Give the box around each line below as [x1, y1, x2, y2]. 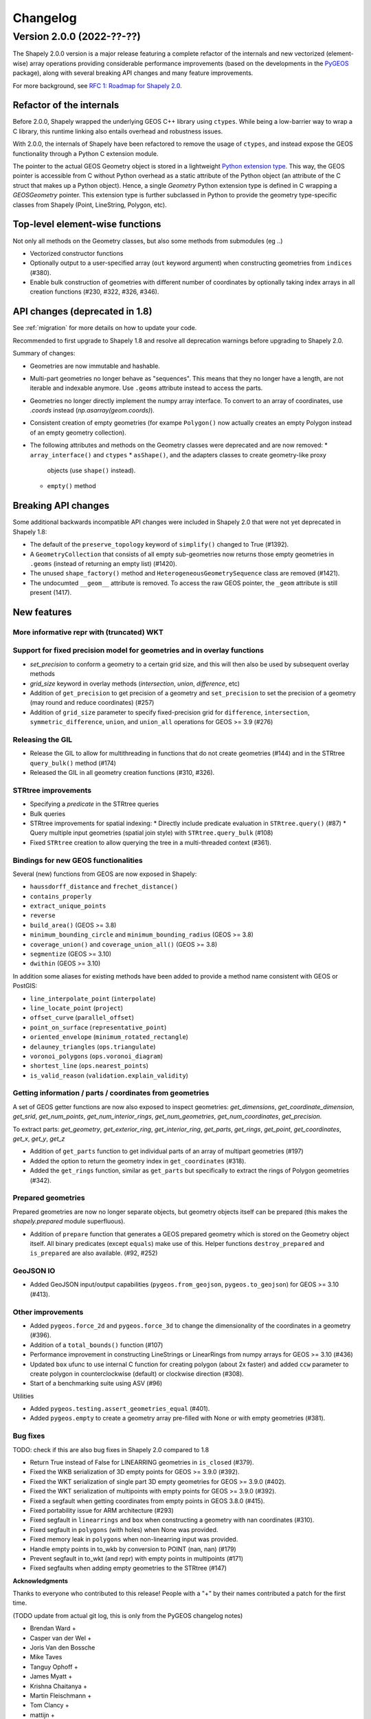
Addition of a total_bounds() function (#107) [30, 1341, 164, 1349]
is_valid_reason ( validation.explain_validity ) [30, 1071, 189, 1080]
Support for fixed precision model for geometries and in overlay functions [12, 646, 265, 655]
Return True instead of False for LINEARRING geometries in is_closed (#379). [30, 1458, 254, 1467]
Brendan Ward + [30, 1624, 77, 1632]
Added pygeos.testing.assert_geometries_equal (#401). [30, 1405, 210, 1413]
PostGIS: [12, 982, 38, 990]
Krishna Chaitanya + [30, 1682, 88, 1690]
